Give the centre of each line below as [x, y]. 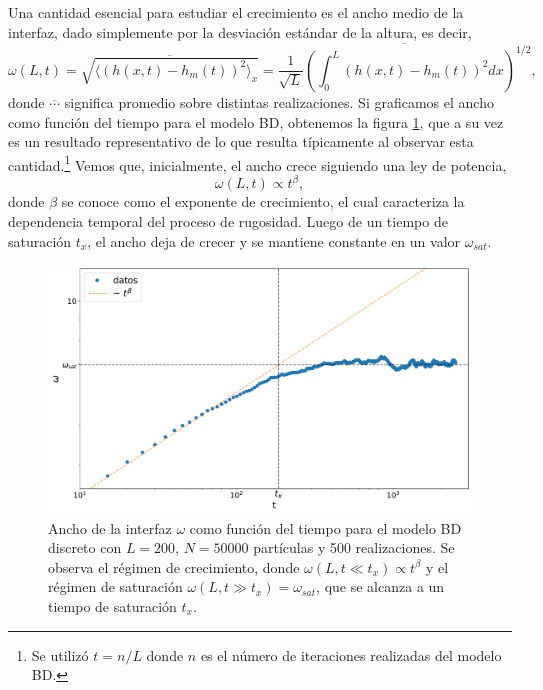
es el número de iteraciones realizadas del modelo [351, 654]
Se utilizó [60, 654]
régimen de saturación [115, 586]
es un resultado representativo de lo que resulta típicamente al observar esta [241, 141]
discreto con [85, 547]
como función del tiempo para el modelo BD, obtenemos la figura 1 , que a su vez [256, 121]
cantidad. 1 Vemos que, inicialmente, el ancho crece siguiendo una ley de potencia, [257, 163]
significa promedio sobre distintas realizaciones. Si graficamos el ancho [279, 101]
